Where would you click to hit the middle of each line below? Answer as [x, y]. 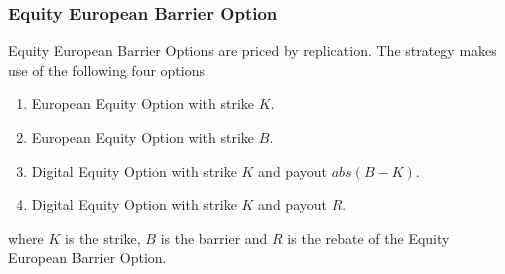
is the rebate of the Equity [368, 237]
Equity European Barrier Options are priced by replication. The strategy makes [252, 50]
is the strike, [103, 237]
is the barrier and [214, 237]
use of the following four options [106, 69]
